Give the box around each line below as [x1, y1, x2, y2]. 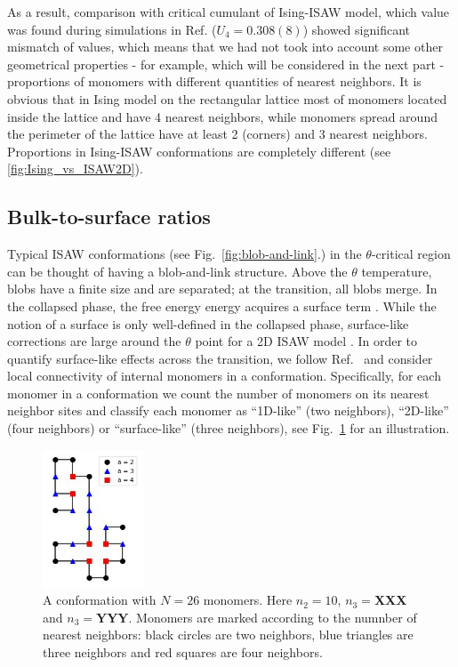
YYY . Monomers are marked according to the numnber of [95, 607, 417, 626]
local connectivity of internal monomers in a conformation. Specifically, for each [7, 366, 441, 385]
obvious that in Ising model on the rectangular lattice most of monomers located [7, 89, 447, 108]
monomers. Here [203, 591, 293, 609]
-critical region [371, 245, 451, 263]
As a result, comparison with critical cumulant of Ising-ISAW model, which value [7, 3, 450, 20]
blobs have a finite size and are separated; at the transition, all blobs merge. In [7, 279, 438, 298]
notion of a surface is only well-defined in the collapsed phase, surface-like [7, 314, 409, 333]
